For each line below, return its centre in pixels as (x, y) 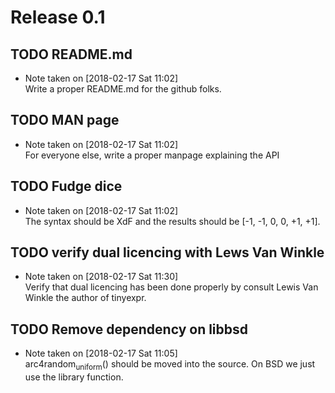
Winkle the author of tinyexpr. (85, 298)
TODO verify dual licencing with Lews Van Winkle (167, 252)
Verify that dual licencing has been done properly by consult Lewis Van (171, 287)
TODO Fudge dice (66, 186)
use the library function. (74, 377)
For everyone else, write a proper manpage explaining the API (152, 155)
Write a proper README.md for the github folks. (123, 89)
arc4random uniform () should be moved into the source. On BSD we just (170, 365)
